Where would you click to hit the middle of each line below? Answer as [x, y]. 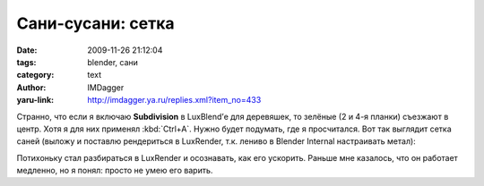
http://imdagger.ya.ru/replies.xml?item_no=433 [174, 100]
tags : [26, 62]
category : [35, 75]
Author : [31, 87]
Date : [27, 50]
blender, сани [113, 62]
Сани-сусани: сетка [95, 23]
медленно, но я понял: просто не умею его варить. [115, 171]
